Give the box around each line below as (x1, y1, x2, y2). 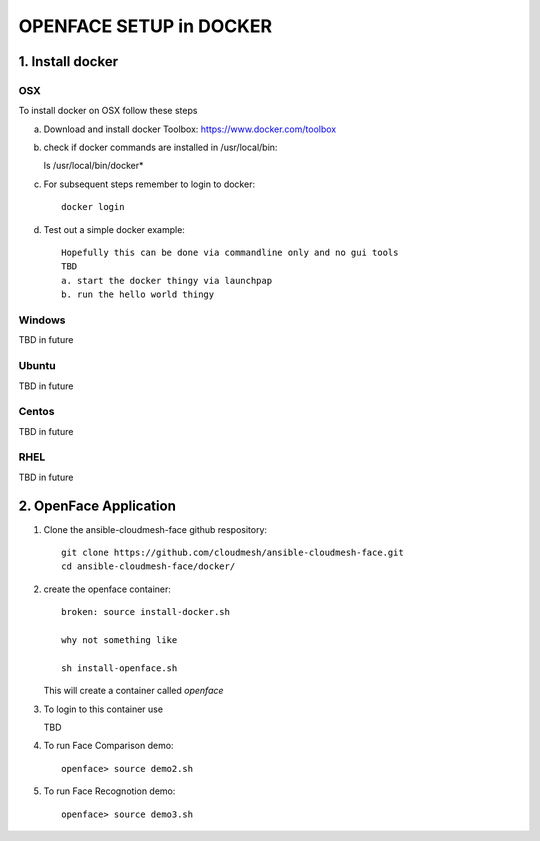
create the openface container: (43, 583, 172, 595)
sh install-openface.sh (61, 662, 178, 674)
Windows (18, 313, 66, 327)
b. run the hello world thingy (61, 289, 215, 300)
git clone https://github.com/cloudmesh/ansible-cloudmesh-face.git (61, 547, 404, 559)
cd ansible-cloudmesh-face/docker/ (61, 561, 236, 572)
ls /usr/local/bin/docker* (43, 160, 144, 172)
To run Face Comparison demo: (43, 740, 174, 752)
